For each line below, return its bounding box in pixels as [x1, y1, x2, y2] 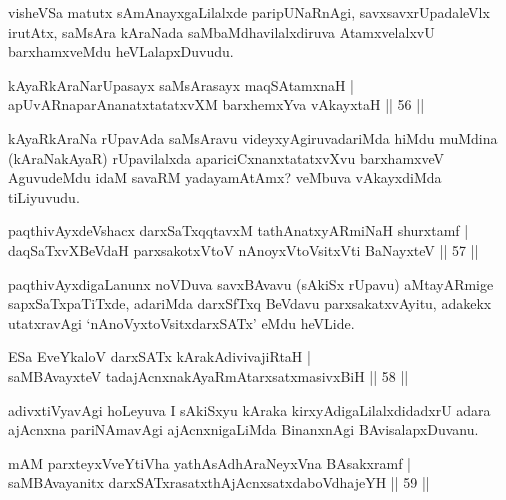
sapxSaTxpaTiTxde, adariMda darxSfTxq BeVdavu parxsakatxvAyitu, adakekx [8, 293, 492, 314]
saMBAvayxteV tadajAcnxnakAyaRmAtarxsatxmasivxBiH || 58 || [8, 365, 409, 386]
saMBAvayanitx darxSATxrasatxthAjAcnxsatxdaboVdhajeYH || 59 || [8, 472, 430, 493]
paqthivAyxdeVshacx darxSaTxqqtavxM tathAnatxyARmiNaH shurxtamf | [8, 220, 469, 241]
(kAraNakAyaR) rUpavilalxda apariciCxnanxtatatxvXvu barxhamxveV [8, 147, 445, 168]
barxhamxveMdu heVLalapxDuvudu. [8, 41, 234, 62]
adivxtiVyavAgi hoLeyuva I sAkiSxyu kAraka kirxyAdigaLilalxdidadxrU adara [8, 399, 491, 420]
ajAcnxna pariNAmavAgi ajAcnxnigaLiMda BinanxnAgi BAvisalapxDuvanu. [8, 419, 479, 440]
